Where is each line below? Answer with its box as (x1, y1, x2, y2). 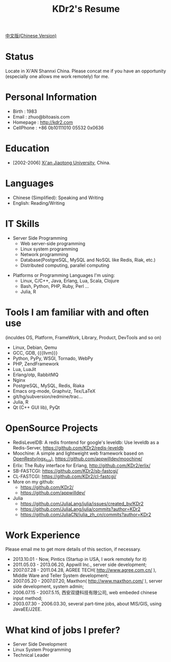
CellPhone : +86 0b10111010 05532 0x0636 (12, 125, 104, 131)
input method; (12, 595, 42, 601)
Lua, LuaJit (12, 366, 36, 372)
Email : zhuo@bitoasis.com (12, 114, 70, 120)
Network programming (20, 251, 69, 257)
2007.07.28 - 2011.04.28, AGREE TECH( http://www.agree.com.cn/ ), (12, 567, 157, 573)
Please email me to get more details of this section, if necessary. (5, 546, 142, 552)
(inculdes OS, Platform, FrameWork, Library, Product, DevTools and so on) (5, 334, 162, 340)
